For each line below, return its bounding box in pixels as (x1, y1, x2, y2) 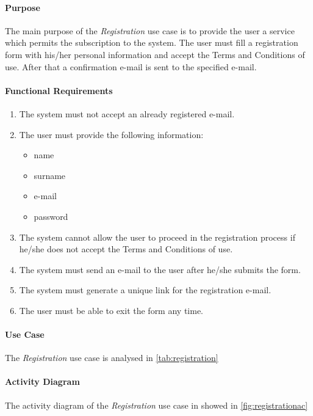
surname (34, 169, 66, 181)
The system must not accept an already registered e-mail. (19, 107, 235, 120)
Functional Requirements (5, 84, 113, 97)
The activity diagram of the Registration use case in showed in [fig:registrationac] (5, 398, 308, 411)
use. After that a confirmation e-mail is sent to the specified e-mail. (5, 60, 257, 73)
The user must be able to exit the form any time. (19, 304, 203, 316)
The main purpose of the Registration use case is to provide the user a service (5, 24, 295, 37)
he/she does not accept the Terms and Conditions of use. (19, 243, 233, 255)
